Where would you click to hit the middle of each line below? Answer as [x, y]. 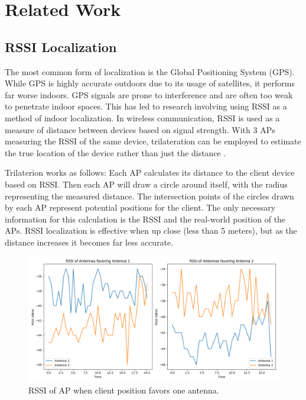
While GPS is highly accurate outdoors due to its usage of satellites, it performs [150, 83]
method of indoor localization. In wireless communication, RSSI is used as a [142, 117]
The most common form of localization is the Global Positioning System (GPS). [150, 71]
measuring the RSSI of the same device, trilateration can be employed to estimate [153, 141]
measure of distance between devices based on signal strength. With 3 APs [140, 129]
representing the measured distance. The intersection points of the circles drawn [149, 196]
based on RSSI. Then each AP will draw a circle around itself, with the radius [146, 184]
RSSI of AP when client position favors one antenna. [124, 390]
